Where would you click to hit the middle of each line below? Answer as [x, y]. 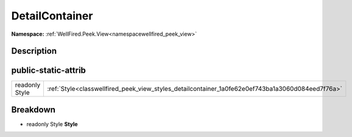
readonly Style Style [52, 124]
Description [34, 51]
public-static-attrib [49, 71]
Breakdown [33, 109]
